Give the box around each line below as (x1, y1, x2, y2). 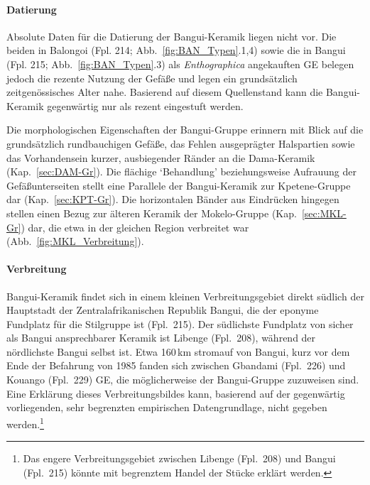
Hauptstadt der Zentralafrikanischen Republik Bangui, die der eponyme (6, 303, 319, 317)
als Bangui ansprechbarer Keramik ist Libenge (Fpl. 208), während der (6, 330, 316, 345)
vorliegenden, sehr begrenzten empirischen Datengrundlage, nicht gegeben (6, 400, 327, 415)
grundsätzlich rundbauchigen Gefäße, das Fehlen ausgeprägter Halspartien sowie (6, 136, 355, 151)
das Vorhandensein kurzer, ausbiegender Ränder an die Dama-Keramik (6, 150, 315, 165)
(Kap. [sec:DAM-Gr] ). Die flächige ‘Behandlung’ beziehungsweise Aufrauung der (6, 164, 357, 179)
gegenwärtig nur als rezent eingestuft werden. (47, 98, 244, 113)
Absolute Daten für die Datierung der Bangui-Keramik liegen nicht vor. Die (6, 28, 337, 43)
